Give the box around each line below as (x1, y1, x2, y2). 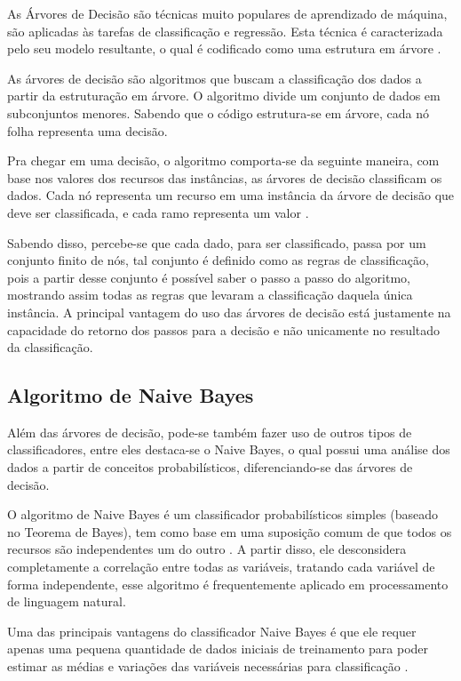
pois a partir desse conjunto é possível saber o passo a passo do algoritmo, (7, 268, 410, 286)
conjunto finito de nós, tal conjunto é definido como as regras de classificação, (7, 251, 429, 269)
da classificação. (7, 338, 93, 357)
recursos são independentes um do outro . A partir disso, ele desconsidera (7, 540, 407, 558)
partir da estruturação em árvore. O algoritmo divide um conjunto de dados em (7, 86, 441, 105)
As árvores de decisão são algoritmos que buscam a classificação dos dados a (7, 68, 422, 87)
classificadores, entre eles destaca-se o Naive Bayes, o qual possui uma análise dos (7, 440, 450, 459)
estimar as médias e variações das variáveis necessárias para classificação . (7, 657, 409, 676)
